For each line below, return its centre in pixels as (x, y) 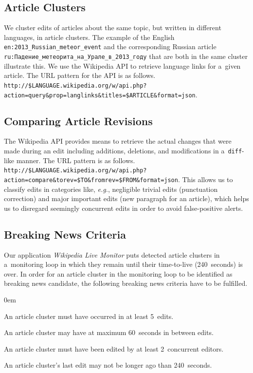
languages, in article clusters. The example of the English (89, 37)
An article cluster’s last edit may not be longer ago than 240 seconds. (108, 365)
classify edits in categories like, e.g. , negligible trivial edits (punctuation (111, 189)
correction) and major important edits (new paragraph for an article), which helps (126, 198)
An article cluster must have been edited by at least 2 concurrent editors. (114, 348)
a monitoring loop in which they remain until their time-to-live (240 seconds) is (124, 264)
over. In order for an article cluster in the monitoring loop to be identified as (118, 273)
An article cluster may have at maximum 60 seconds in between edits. (109, 332)
